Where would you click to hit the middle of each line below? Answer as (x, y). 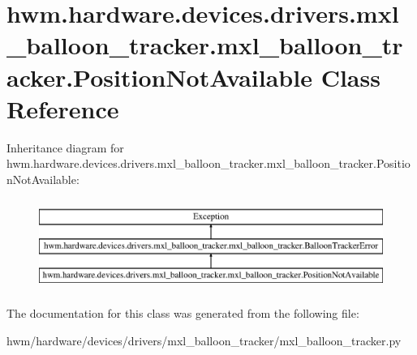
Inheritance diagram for (65, 147)
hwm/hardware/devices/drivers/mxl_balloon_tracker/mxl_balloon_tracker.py (204, 341)
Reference (63, 108)
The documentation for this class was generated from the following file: (183, 313)
